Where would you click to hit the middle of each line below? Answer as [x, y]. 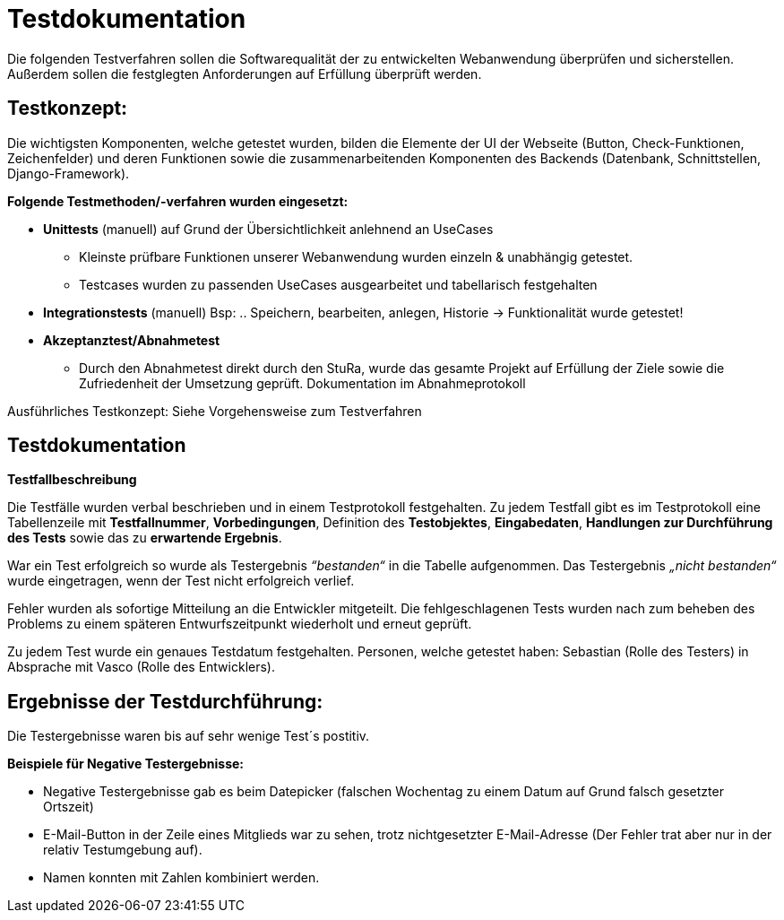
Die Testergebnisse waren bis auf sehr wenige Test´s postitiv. [189, 736]
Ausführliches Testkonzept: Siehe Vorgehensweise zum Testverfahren [215, 411]
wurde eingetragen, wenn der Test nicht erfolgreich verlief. [181, 581]
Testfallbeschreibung [72, 480]
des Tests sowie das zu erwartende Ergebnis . [145, 538]
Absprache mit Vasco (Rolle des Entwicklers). [142, 667]
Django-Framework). [69, 173]
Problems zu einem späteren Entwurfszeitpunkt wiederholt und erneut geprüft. [240, 624]
